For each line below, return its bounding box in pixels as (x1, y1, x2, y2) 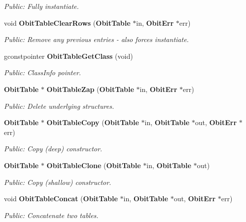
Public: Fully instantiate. (4, 1, 79, 11)
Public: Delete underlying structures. (4, 100, 114, 111)
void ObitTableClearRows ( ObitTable (4, 17, 131, 28)
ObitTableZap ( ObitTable (46, 84, 134, 94)
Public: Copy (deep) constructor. (4, 143, 103, 154)
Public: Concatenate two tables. (4, 210, 99, 220)
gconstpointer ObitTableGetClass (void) (4, 50, 133, 61)
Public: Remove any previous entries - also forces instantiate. (4, 34, 189, 44)
